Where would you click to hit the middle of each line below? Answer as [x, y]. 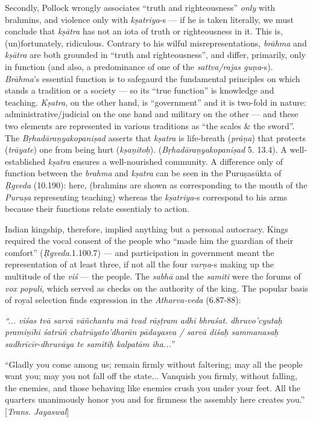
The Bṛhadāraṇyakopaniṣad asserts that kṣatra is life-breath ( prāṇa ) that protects [156, 137]
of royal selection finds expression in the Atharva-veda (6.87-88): [123, 300]
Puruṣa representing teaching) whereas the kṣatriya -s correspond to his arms [146, 197]
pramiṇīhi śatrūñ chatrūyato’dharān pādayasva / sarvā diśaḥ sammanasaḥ [142, 332]
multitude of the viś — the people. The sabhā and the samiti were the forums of [153, 276]
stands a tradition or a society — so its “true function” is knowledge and [140, 90]
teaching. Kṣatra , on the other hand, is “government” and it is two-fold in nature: [156, 102]
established [25, 161]
